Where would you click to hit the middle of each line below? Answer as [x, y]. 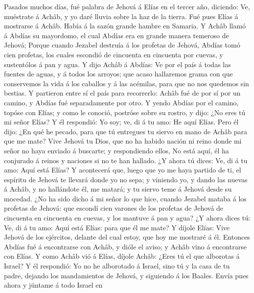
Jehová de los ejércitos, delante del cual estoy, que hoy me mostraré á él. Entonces [127, 237]
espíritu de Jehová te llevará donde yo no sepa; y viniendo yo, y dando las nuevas [126, 179]
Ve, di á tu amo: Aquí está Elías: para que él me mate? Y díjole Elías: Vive [117, 227]
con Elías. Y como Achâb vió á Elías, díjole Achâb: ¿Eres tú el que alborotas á [122, 256]
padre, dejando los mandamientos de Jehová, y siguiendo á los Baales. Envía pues [126, 275]
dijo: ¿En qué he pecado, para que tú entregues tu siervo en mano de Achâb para [126, 131]
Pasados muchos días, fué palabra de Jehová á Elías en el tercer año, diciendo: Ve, [127, 6]
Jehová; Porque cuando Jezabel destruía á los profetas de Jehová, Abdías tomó [122, 45]
